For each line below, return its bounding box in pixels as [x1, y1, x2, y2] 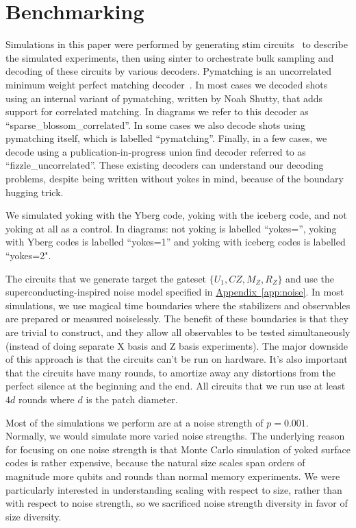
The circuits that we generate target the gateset [5, 271, 207, 285]
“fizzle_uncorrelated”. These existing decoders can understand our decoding [5, 158, 324, 172]
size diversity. [5, 509, 62, 523]
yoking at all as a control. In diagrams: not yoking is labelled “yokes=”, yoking [5, 221, 337, 235]
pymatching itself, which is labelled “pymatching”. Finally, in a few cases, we [5, 131, 327, 145]
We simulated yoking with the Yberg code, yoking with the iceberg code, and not [5, 208, 347, 222]
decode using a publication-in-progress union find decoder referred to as [5, 144, 306, 158]
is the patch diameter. [86, 392, 178, 406]
